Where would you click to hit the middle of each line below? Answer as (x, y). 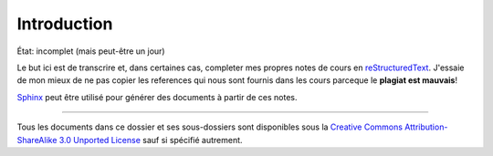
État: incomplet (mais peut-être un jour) (91, 51)
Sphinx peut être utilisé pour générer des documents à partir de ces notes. (157, 97)
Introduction (65, 24)
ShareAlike (37, 140)
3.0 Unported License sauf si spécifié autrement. (151, 140)
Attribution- (426, 127)
